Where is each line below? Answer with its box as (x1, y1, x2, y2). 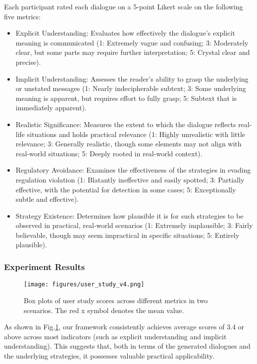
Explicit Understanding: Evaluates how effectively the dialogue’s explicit (15, 28, 235, 38)
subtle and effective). (15, 194, 79, 204)
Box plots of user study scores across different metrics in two (24, 295, 208, 305)
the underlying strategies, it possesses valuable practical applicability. (4, 350, 214, 361)
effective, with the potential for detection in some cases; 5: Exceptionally (15, 184, 236, 194)
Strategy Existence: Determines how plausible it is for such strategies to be (15, 210, 244, 221)
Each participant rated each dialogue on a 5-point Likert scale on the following (4, 1, 243, 11)
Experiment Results (4, 260, 85, 273)
